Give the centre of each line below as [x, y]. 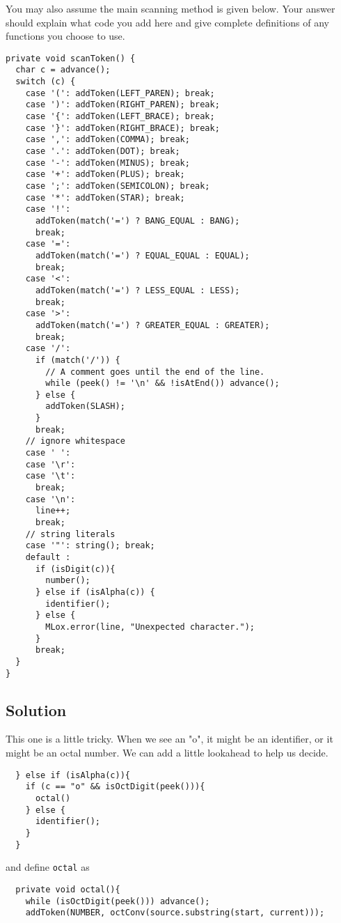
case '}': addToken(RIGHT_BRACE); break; [122, 128]
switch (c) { [46, 82]
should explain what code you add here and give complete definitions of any [167, 22]
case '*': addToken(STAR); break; [105, 197]
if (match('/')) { [78, 360]
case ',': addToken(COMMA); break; [108, 140]
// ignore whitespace [75, 441]
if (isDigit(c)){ [75, 569]
